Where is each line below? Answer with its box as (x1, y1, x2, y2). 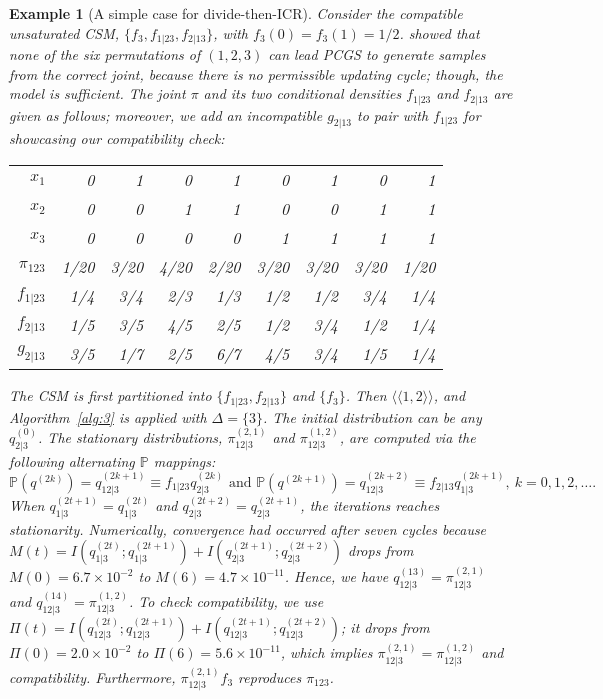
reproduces (238, 666, 302, 687)
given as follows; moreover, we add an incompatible (9, 104, 323, 125)
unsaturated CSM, (9, 22, 120, 43)
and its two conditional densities (203, 83, 402, 104)
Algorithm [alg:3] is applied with (9, 406, 207, 427)
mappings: (153, 450, 216, 471)
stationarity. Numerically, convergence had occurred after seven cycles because (9, 518, 487, 539)
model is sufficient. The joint (9, 83, 186, 104)
